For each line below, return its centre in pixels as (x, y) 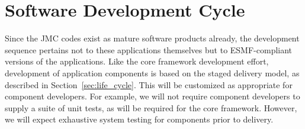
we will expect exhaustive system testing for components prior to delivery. (139, 119)
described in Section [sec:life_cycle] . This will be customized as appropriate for (149, 84)
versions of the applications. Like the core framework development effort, (137, 61)
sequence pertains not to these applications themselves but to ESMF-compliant (149, 49)
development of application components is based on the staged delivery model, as (152, 72)
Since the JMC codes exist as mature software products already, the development (152, 38)
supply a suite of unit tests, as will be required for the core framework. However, (151, 107)
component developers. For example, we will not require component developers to (152, 96)
